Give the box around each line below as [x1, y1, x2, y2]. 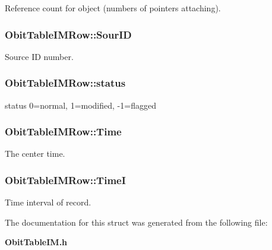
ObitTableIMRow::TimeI [5, 172, 126, 187]
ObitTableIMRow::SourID [5, 27, 132, 42]
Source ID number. [5, 50, 74, 62]
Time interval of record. [5, 196, 91, 208]
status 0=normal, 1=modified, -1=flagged [5, 99, 156, 111]
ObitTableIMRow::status [5, 75, 126, 90]
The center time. [5, 147, 65, 160]
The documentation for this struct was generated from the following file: [5, 216, 268, 228]
